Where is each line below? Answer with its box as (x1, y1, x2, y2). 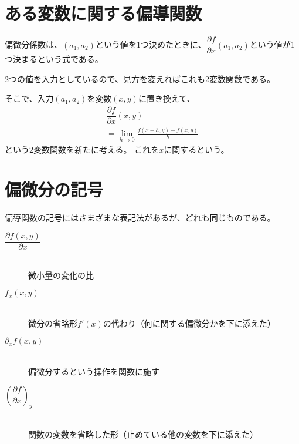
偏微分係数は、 (5, 38, 62, 51)
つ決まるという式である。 (5, 53, 103, 65)
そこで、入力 (5, 92, 54, 105)
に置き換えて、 (138, 92, 195, 105)
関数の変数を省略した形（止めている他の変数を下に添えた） (28, 428, 258, 440)
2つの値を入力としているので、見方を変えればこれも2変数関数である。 (5, 72, 275, 85)
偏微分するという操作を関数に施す (28, 365, 159, 377)
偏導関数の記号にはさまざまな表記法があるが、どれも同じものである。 (5, 211, 276, 224)
